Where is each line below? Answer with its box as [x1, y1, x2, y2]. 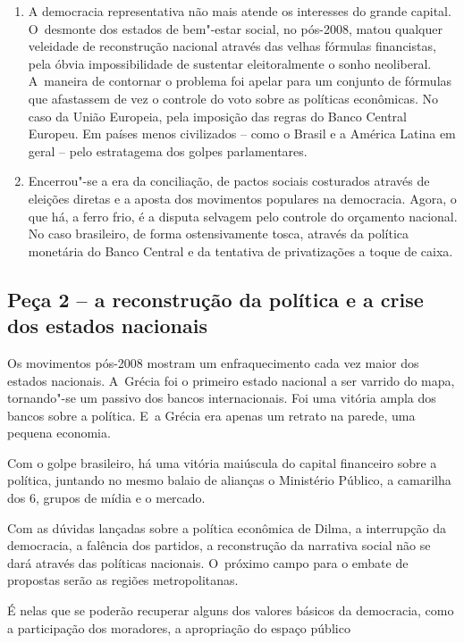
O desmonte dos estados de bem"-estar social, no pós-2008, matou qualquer [28, 19, 443, 38]
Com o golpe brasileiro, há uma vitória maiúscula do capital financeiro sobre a [7, 453, 437, 472]
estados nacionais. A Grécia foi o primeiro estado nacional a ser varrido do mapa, [7, 371, 455, 389]
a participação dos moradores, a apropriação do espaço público [7, 618, 350, 637]
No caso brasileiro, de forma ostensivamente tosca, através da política [28, 224, 409, 243]
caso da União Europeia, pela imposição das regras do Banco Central [28, 106, 407, 125]
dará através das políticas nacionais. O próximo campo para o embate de [7, 553, 409, 572]
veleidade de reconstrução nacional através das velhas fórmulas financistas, [28, 37, 436, 55]
